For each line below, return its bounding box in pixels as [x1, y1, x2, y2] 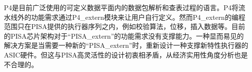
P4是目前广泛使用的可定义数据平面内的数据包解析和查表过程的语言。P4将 [4, 2, 239, 12]
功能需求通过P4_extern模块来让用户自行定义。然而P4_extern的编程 [31, 12, 246, 22]
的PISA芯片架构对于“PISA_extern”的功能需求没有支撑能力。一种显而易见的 [4, 30, 244, 41]
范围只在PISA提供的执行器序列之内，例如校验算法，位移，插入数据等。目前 [4, 21, 245, 31]
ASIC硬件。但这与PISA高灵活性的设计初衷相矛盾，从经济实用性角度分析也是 [4, 49, 248, 59]
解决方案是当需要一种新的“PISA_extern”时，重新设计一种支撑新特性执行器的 [4, 40, 249, 50]
